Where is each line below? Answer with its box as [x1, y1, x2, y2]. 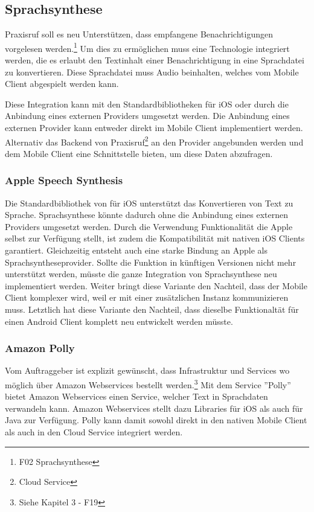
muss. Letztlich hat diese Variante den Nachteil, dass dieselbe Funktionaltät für [5, 303, 299, 316]
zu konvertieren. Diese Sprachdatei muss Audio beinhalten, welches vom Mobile [5, 65, 299, 78]
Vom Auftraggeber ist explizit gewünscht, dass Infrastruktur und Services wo [5, 364, 290, 377]
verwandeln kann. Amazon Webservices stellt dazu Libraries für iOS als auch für [5, 402, 303, 414]
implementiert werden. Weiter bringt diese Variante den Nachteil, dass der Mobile [5, 279, 307, 292]
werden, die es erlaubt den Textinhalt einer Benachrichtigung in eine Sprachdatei [5, 54, 304, 66]
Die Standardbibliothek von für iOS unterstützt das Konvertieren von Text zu [5, 196, 293, 209]
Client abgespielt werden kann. [5, 77, 119, 90]
